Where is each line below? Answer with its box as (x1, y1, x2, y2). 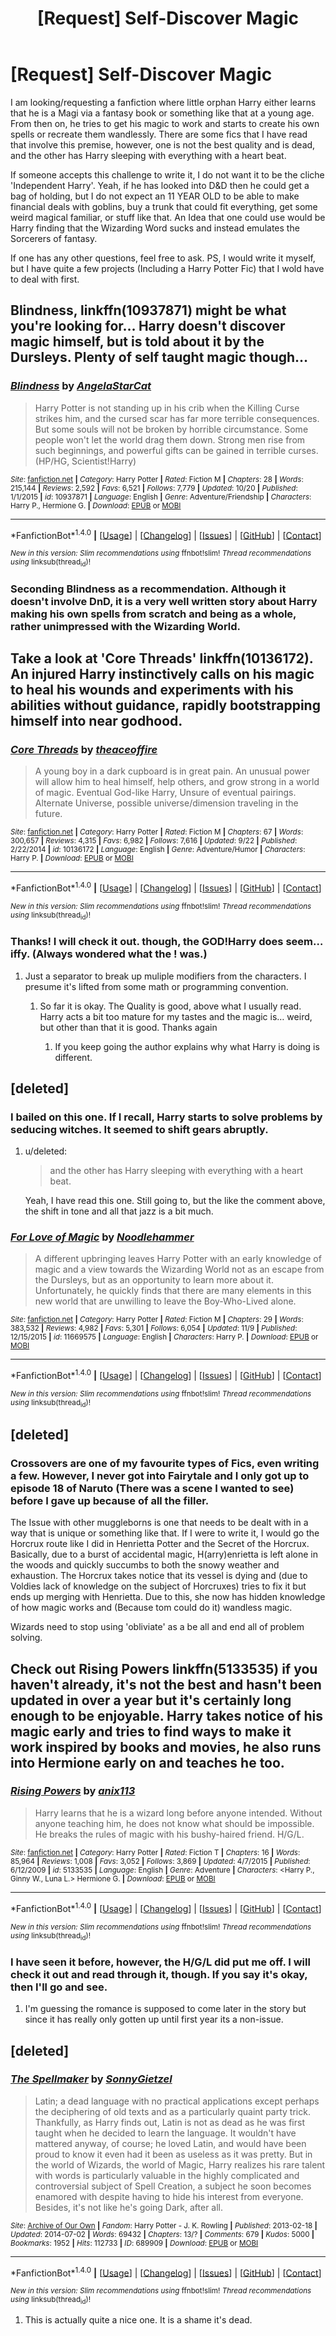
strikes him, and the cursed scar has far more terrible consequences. (34, 412, 320, 424)
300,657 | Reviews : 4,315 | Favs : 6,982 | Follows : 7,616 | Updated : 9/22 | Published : (10, 836, 298, 846)
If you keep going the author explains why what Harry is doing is (54, 1040, 320, 1052)
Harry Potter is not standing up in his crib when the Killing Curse (34, 402, 300, 414)
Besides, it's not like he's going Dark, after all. (34, 2201, 224, 2213)
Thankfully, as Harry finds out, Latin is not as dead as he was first (34, 2116, 305, 2128)
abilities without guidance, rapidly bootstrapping (10, 697, 321, 714)
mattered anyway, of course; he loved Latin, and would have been (34, 2137, 307, 2149)
